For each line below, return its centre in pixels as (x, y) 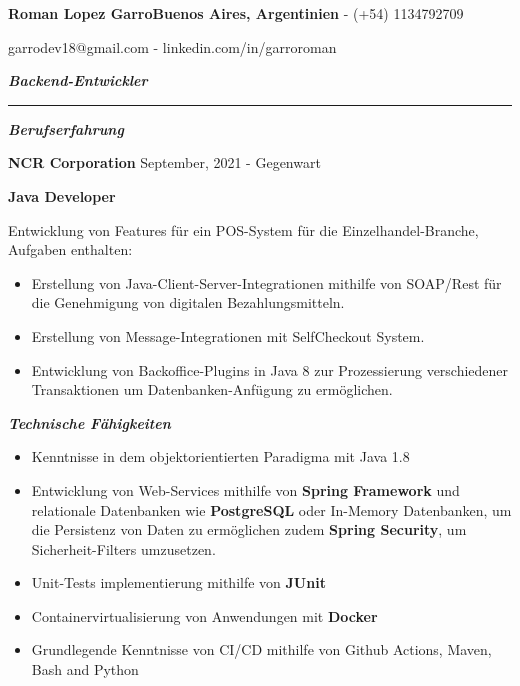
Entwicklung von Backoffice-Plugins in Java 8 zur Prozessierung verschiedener (270, 369)
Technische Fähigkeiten (89, 422)
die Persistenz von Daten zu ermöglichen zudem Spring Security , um (249, 529)
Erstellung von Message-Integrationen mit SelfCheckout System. (228, 335)
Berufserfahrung (66, 128)
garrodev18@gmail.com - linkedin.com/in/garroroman (172, 46)
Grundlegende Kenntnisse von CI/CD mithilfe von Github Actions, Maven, (261, 649)
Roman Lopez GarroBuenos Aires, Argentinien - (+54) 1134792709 (236, 13)
